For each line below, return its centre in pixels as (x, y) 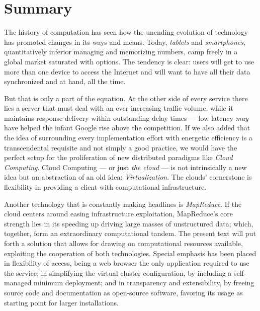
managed (18, 283)
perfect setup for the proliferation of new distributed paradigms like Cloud (118, 157)
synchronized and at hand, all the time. (65, 81)
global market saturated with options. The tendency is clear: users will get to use (129, 61)
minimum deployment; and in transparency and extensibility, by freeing (144, 283)
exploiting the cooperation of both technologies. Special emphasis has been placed (130, 253)
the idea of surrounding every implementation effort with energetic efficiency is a (128, 138)
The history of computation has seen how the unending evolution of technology (126, 32)
